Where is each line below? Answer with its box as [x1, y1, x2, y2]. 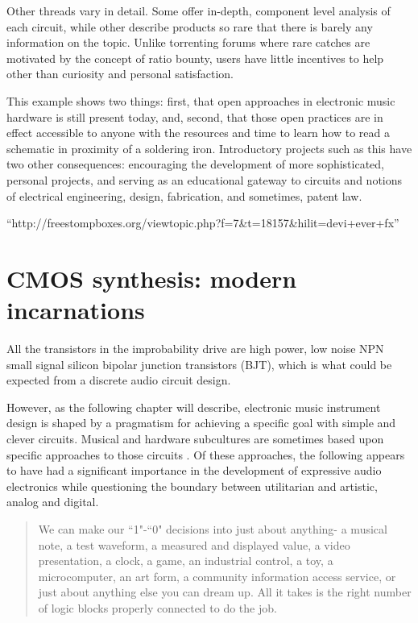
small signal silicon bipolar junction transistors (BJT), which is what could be [6, 355, 392, 372]
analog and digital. [6, 493, 99, 510]
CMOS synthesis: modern [6, 261, 297, 294]
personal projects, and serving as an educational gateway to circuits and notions [6, 171, 403, 188]
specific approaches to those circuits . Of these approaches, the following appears [6, 446, 405, 463]
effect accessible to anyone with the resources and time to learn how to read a [6, 124, 390, 141]
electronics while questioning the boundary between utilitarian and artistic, [6, 477, 378, 494]
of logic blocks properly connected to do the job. [38, 599, 277, 616]
